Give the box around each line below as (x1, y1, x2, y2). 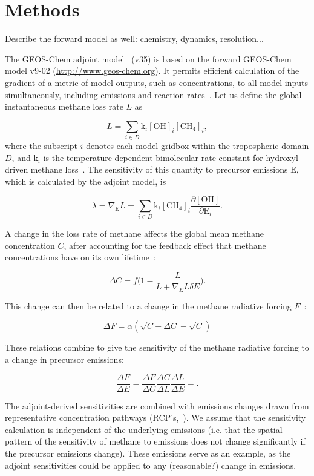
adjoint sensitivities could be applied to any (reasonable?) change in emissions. (5, 458, 296, 471)
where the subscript (5, 139, 78, 152)
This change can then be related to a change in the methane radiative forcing (5, 299, 292, 312)
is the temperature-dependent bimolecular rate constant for (43, 151, 263, 164)
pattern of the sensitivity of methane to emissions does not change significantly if (5, 435, 306, 448)
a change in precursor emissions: (5, 353, 124, 366)
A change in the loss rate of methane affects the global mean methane (5, 227, 264, 240)
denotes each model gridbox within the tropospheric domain (86, 139, 309, 152)
